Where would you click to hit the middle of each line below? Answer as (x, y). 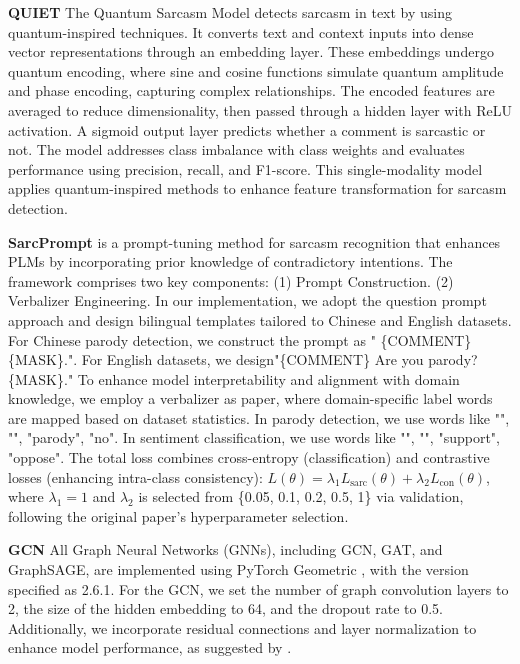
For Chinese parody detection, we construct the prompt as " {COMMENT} (240, 339)
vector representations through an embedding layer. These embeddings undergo (251, 51)
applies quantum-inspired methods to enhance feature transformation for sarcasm (257, 188)
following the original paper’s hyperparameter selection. (178, 515)
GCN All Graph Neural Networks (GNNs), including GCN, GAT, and (225, 549)
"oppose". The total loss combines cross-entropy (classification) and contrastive (249, 457)
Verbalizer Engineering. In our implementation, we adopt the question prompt (247, 300)
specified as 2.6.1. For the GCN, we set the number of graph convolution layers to (258, 588)
